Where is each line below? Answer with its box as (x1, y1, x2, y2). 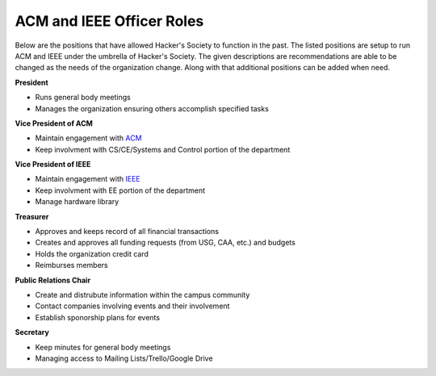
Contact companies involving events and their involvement (35, 301, 230, 311)
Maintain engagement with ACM (35, 133, 142, 143)
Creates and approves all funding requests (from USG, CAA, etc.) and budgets (35, 238, 296, 248)
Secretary (15, 328, 50, 337)
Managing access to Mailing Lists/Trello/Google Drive (35, 353, 213, 363)
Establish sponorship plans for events (35, 312, 161, 322)
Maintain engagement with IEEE (35, 174, 140, 184)
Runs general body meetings (35, 93, 131, 102)
